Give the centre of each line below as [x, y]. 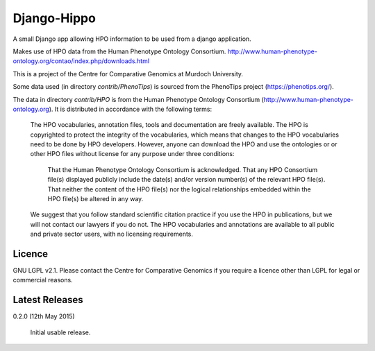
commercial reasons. [43, 280]
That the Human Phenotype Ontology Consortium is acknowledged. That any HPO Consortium [183, 169]
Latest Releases [48, 300]
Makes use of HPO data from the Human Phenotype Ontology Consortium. [119, 51]
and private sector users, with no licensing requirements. [112, 234]
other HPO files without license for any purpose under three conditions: [132, 154]
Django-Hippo [55, 18]
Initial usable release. [60, 332]
